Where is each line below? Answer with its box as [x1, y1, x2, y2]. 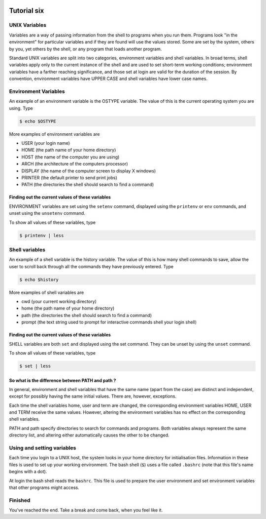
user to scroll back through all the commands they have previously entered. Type [9, 263, 174, 269]
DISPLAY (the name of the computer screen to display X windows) [21, 168, 156, 174]
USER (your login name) [21, 140, 70, 146]
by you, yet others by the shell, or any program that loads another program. [9, 46, 162, 52]
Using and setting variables [9, 444, 76, 451]
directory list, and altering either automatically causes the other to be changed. [9, 432, 169, 438]
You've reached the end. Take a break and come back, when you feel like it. [9, 507, 163, 513]
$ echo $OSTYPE [19, 119, 56, 124]
